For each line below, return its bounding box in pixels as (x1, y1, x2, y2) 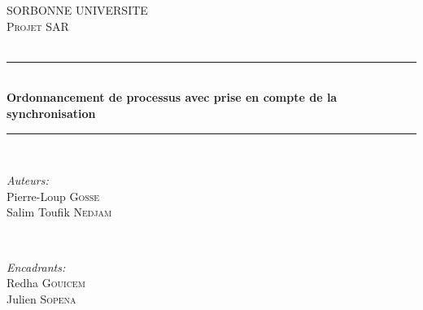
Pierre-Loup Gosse (7, 187, 100, 204)
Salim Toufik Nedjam (7, 203, 112, 220)
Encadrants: (7, 258, 66, 275)
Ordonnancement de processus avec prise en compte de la (7, 89, 338, 106)
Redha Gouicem (7, 274, 85, 291)
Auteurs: (7, 172, 49, 189)
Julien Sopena (7, 290, 76, 307)
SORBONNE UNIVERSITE (7, 2, 148, 18)
